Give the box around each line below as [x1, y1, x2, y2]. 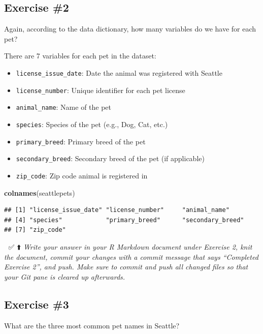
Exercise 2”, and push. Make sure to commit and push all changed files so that [4, 261, 248, 272]
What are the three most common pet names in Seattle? [4, 320, 180, 330]
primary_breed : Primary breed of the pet [16, 136, 146, 146]
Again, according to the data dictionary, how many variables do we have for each [4, 23, 256, 34]
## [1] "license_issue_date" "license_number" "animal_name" [4, 206, 229, 214]
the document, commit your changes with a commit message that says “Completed [4, 251, 258, 262]
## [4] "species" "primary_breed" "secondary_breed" [4, 216, 244, 224]
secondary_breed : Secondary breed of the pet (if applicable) [16, 153, 205, 164]
